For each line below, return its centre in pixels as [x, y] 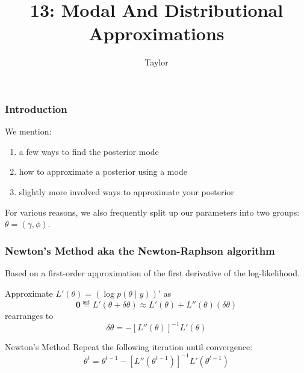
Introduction [36, 108]
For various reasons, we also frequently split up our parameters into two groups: [152, 212]
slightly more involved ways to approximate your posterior [126, 191]
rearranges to [29, 316]
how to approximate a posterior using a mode [103, 171]
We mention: [28, 131]
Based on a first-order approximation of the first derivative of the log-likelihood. [152, 272]
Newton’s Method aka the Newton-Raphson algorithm [140, 250]
